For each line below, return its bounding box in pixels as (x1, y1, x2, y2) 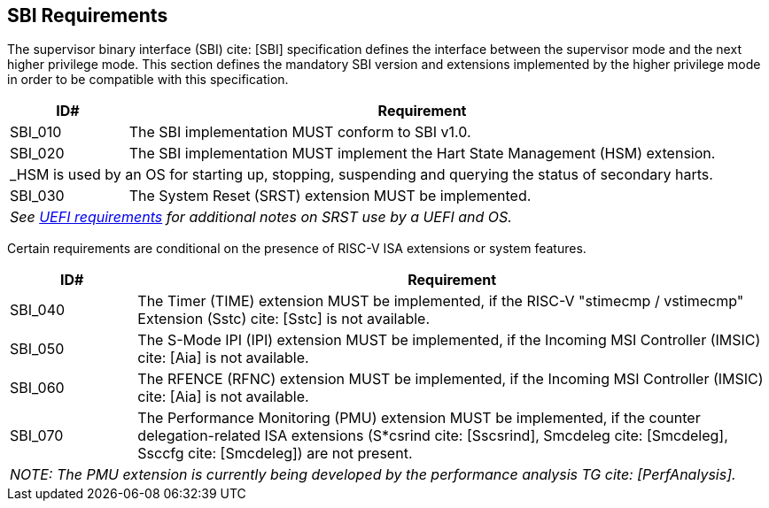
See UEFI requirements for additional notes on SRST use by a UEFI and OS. (10, 208, 512, 227)
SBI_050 (10, 340, 65, 358)
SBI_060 (10, 379, 65, 397)
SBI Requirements (7, 4, 168, 27)
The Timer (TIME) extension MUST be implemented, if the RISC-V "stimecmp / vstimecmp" (137, 292, 744, 311)
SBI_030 (10, 187, 65, 205)
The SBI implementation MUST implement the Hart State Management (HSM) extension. (128, 144, 716, 163)
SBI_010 (10, 123, 62, 142)
